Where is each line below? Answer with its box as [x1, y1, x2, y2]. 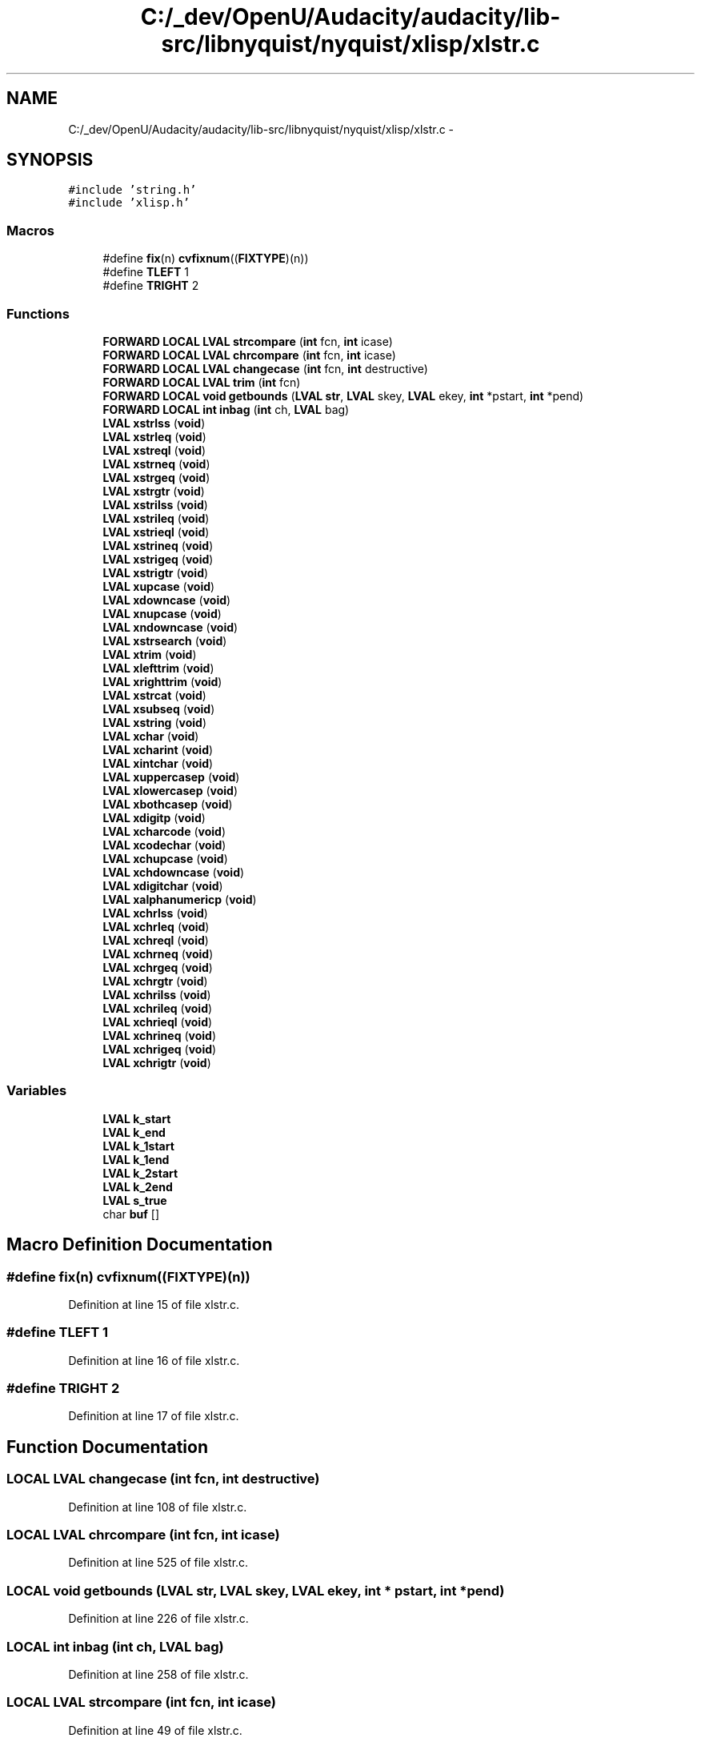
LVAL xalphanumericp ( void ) [102, 892, 257, 906]
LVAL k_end [102, 1125, 166, 1139]
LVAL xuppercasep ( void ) [102, 769, 240, 784]
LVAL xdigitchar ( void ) [102, 878, 223, 893]
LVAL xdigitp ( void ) [102, 810, 206, 825]
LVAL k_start [102, 1111, 171, 1126]
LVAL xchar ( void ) [102, 729, 199, 743]
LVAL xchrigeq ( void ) [102, 1042, 217, 1056]
